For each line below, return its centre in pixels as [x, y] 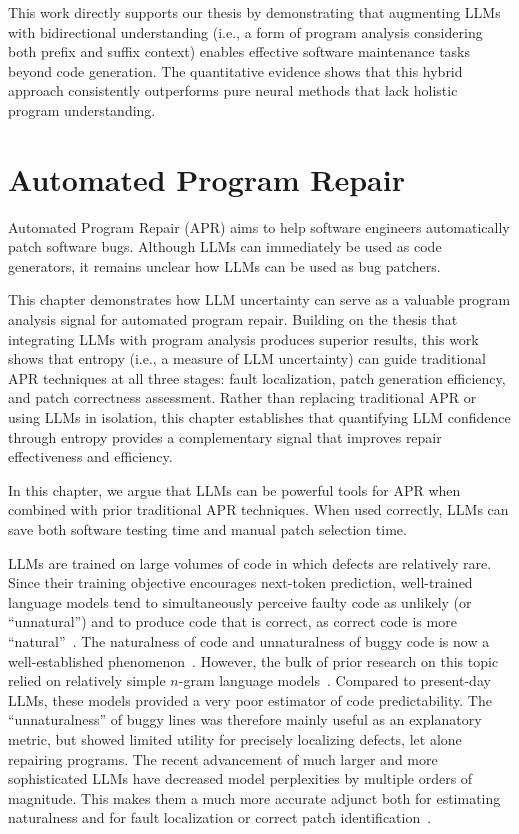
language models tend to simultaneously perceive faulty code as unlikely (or [240, 601]
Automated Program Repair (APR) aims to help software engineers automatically [259, 226]
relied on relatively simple [87, 680]
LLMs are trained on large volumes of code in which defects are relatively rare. [250, 562]
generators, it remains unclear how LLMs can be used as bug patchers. [224, 265]
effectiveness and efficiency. [90, 456]
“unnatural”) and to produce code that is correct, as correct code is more [232, 621]
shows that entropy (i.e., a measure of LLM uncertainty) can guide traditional [247, 358]
